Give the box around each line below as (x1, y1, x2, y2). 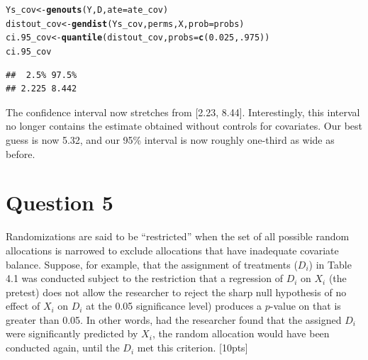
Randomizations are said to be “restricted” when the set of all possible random (6, 229, 350, 244)
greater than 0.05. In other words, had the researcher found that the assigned (6, 312, 342, 327)
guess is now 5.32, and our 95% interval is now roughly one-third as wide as (6, 133, 335, 147)
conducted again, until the (6, 340, 120, 355)
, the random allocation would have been (152, 326, 330, 341)
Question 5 (6, 188, 113, 217)
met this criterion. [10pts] (137, 340, 248, 355)
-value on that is (269, 298, 341, 313)
